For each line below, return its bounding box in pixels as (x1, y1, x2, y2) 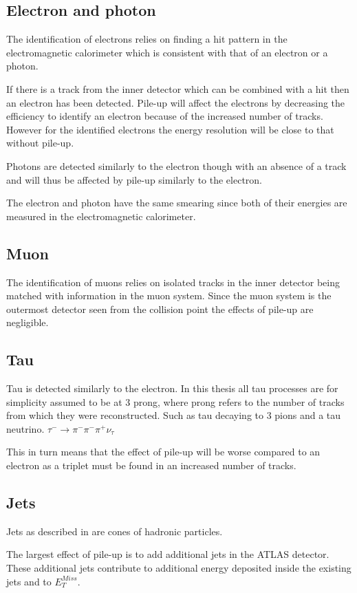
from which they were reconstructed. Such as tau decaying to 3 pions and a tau (6, 408, 341, 422)
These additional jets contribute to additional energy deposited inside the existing (6, 561, 351, 575)
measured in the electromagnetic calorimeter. (6, 208, 196, 223)
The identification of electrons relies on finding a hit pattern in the (6, 32, 288, 46)
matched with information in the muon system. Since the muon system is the (6, 288, 332, 303)
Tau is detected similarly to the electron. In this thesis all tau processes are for (6, 381, 338, 396)
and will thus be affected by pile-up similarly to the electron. (6, 172, 263, 186)
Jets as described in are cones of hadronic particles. (6, 524, 223, 538)
